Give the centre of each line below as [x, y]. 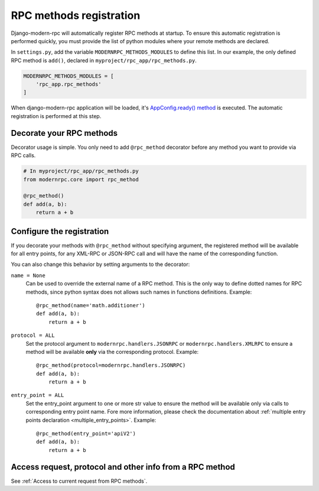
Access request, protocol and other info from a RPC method [123, 467]
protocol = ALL [33, 336]
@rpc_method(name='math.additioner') [91, 305]
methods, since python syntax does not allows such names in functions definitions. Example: [139, 292]
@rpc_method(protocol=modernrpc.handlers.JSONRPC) [111, 365]
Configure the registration [60, 231]
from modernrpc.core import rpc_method [81, 179]
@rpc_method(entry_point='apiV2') [86, 434]
